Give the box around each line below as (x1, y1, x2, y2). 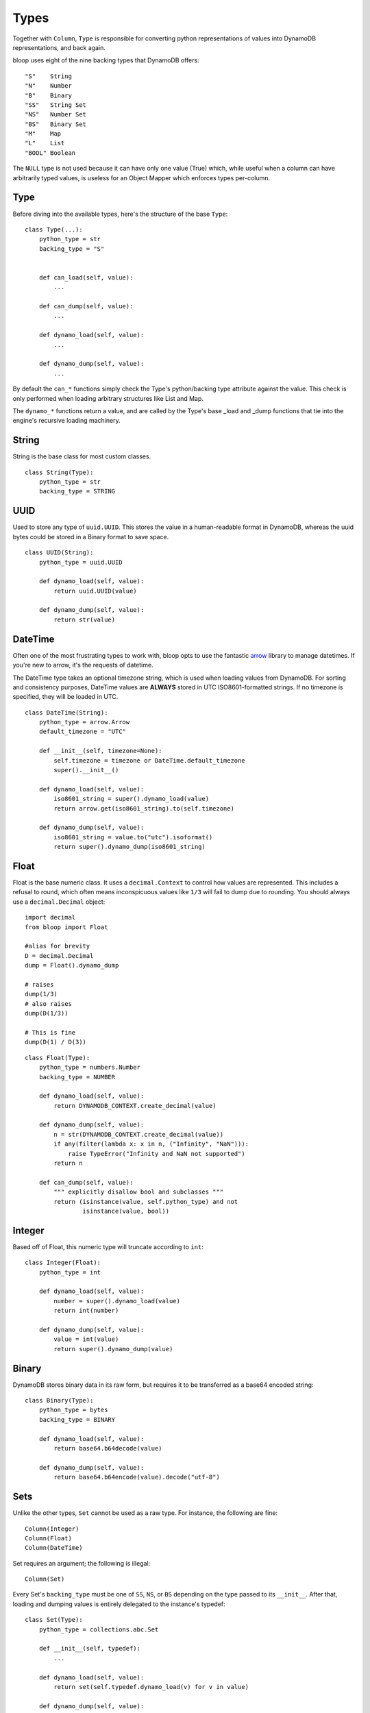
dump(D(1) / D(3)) (25, 1038, 87, 1046)
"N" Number (25, 82, 72, 90)
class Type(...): (25, 225, 83, 233)
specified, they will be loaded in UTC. (12, 693, 119, 701)
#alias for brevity (25, 942, 90, 950)
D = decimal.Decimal (25, 952, 94, 959)
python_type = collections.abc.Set (38, 1625, 159, 1634)
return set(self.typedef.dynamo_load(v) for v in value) (53, 1683, 249, 1690)
